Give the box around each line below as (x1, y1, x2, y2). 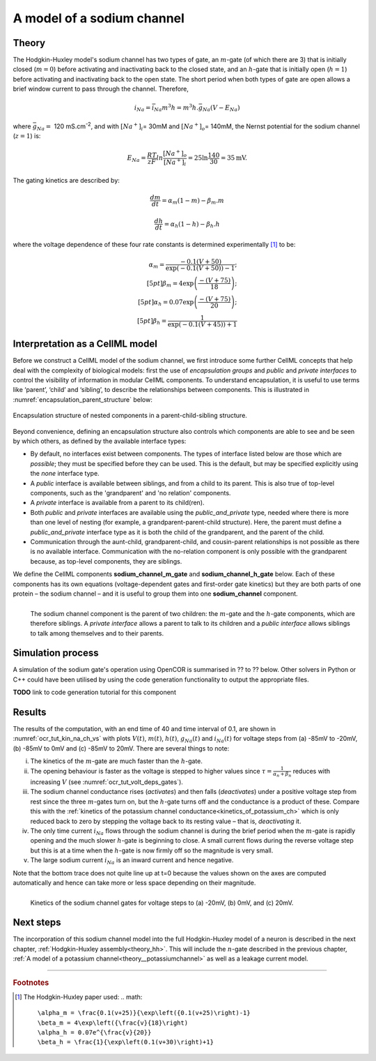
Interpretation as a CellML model (13, 338, 158, 350)
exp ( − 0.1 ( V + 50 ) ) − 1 (165, 264, 235, 272)
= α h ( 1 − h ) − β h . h (164, 220, 221, 229)
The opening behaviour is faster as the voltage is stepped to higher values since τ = (30, 767, 272, 776)
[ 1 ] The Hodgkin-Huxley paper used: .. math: (15, 993, 143, 1001)
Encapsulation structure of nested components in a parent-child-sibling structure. (13, 412, 247, 420)
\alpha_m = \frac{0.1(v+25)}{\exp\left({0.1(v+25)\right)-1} (37, 1009, 251, 1017)
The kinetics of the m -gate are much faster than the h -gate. (30, 757, 203, 765)
